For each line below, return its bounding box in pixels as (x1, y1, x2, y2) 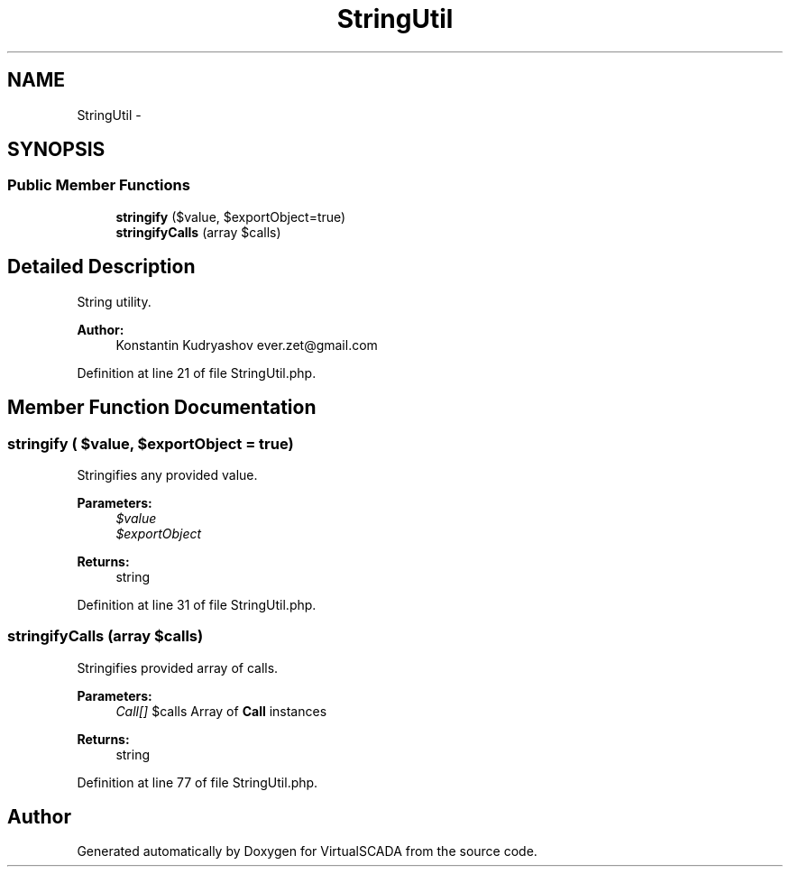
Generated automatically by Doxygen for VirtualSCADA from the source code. (77, 843, 537, 860)
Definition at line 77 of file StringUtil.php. (77, 774, 318, 790)
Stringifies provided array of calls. (77, 659, 279, 676)
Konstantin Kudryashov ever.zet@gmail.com (115, 336, 378, 353)
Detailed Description (7, 255, 196, 279)
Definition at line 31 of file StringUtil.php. (77, 596, 317, 612)
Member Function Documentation (7, 396, 317, 419)
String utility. (77, 293, 152, 309)
